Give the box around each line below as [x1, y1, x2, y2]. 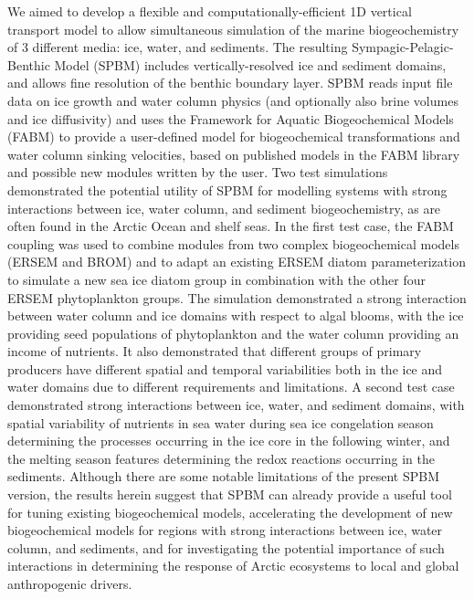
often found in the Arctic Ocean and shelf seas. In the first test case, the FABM [7, 216, 454, 236]
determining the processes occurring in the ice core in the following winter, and [7, 431, 450, 450]
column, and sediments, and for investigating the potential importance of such [7, 538, 445, 557]
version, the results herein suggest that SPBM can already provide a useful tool [7, 485, 452, 504]
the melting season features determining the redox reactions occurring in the [7, 448, 435, 468]
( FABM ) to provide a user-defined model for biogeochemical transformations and [7, 127, 460, 146]
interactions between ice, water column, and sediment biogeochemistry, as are [7, 198, 441, 217]
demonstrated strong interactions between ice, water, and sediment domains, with [7, 395, 465, 415]
